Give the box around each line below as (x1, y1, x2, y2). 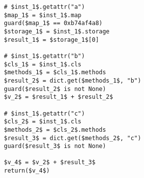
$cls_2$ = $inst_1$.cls (4, 118, 82, 125)
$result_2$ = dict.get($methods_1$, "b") (4, 77, 142, 84)
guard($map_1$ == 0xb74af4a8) (4, 20, 103, 27)
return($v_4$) (4, 167, 50, 175)
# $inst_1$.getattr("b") (4, 52, 85, 59)
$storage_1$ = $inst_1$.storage (4, 28, 110, 35)
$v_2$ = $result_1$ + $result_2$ (4, 93, 113, 101)
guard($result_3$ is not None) (4, 143, 106, 150)
